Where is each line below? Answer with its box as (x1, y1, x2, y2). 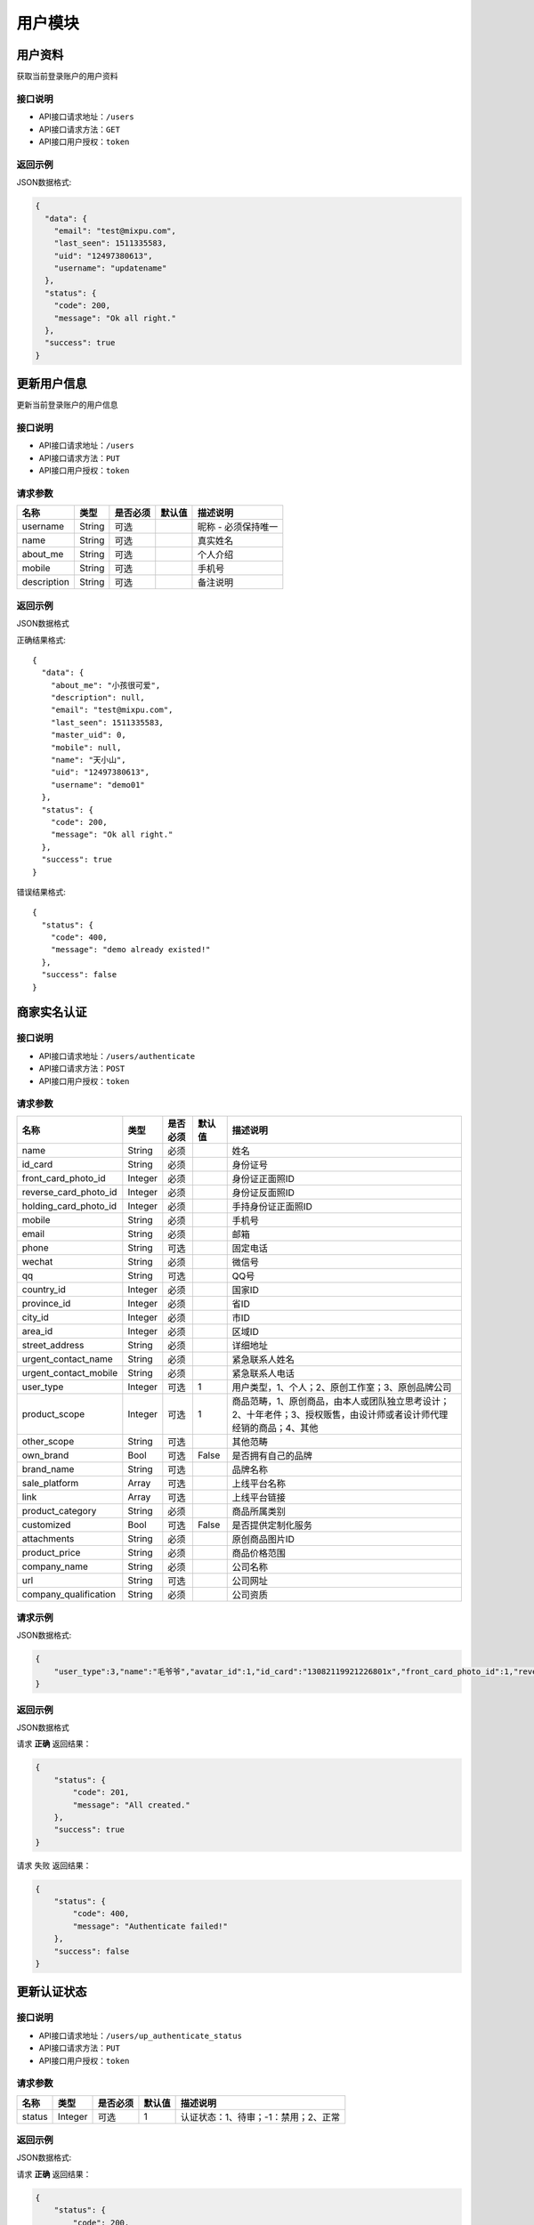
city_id (21, 1311, 49, 1323)
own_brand (21, 1449, 69, 1461)
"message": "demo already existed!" (50, 944, 211, 955)
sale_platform (21, 1477, 79, 1489)
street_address (21, 1339, 85, 1351)
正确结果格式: (16, 635, 67, 645)
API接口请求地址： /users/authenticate (38, 1050, 196, 1061)
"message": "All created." (72, 1800, 190, 1810)
